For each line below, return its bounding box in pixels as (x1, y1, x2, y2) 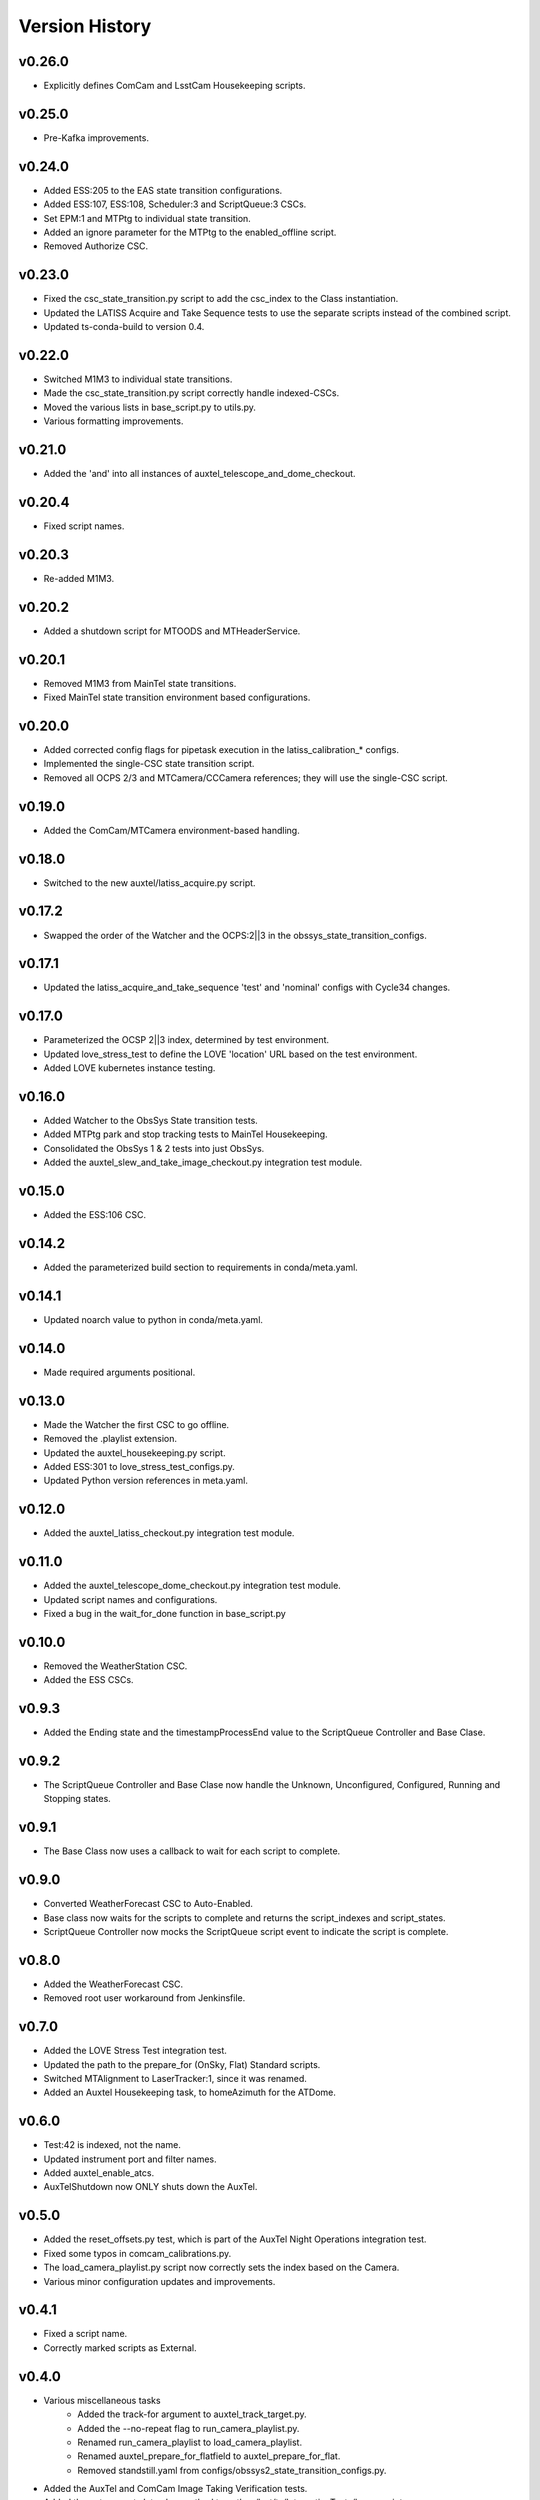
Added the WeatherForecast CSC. (43, 1978, 184, 1990)
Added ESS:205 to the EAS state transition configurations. (43, 184, 283, 196)
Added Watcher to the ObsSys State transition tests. (43, 1115, 259, 1127)
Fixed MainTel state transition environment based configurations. (43, 691, 311, 704)
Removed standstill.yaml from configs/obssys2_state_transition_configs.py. (77, 2464, 387, 2476)
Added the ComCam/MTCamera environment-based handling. (43, 824, 300, 836)
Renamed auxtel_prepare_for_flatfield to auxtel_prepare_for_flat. (77, 2450, 341, 2462)
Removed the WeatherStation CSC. (43, 1660, 188, 1672)
